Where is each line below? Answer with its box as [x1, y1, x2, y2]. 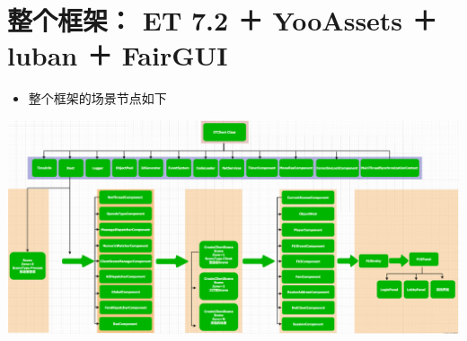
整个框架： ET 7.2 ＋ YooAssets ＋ [7, 2, 437, 39]
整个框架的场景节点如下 [28, 89, 167, 108]
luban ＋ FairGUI [7, 37, 228, 74]
